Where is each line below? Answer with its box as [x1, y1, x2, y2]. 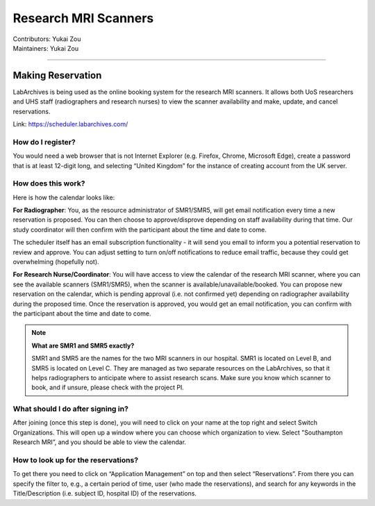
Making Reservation [12, 70, 102, 81]
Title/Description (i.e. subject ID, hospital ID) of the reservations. [12, 489, 197, 498]
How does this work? [12, 179, 85, 188]
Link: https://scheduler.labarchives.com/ [12, 120, 128, 129]
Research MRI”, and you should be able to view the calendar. [12, 438, 187, 446]
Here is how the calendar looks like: [12, 193, 115, 202]
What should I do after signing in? [12, 404, 128, 414]
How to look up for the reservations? [12, 455, 139, 465]
